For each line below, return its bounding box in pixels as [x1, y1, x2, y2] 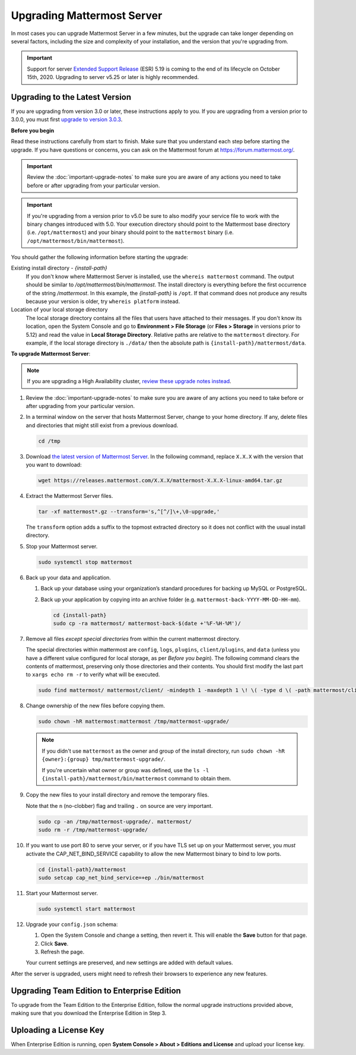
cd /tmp [38, 437, 61, 444]
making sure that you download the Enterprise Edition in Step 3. [11, 1010, 167, 1017]
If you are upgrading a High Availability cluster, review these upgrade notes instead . [27, 378, 231, 385]
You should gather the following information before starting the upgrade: [11, 254, 189, 261]
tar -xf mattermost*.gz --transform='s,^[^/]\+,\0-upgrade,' [38, 508, 220, 515]
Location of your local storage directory [11, 306, 108, 313]
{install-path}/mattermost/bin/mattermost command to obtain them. [42, 775, 231, 782]
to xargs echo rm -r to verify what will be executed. [26, 671, 160, 678]
